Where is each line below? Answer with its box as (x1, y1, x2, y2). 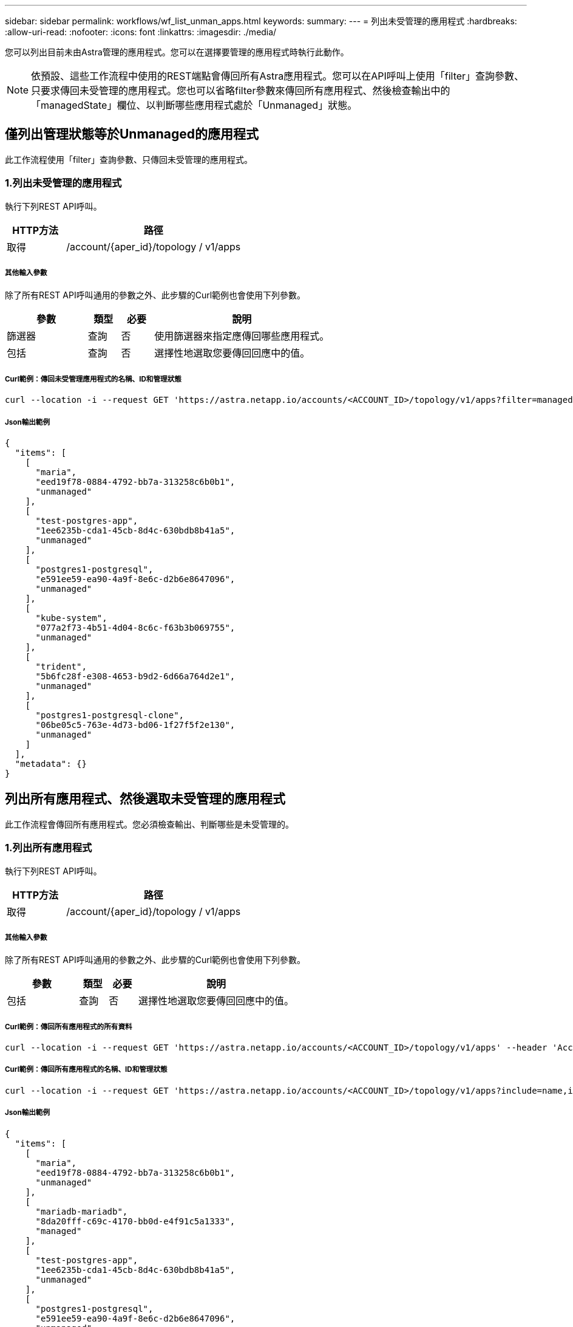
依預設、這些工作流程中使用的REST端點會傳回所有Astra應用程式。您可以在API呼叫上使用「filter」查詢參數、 (31, 70, 524, 82)
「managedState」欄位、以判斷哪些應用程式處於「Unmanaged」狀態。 (31, 99, 358, 111)
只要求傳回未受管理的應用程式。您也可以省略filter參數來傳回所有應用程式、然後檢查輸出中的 (31, 84, 450, 97)
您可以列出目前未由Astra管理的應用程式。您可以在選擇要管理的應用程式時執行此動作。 (5, 47, 349, 57)
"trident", (35, 661, 87, 671)
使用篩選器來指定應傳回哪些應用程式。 (154, 330, 330, 343)
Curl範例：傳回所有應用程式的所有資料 (5, 1022, 132, 1031)
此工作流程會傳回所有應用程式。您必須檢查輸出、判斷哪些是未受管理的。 (5, 818, 294, 829)
